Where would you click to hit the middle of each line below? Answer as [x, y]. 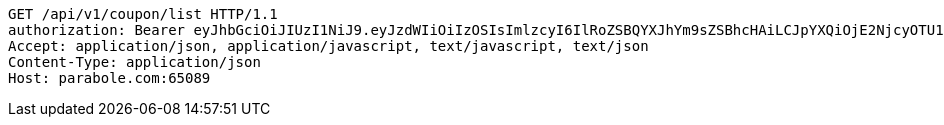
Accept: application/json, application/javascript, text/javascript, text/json [328, 46]
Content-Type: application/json [134, 62]
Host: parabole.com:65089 [109, 78]
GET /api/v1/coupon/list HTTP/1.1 [143, 14]
